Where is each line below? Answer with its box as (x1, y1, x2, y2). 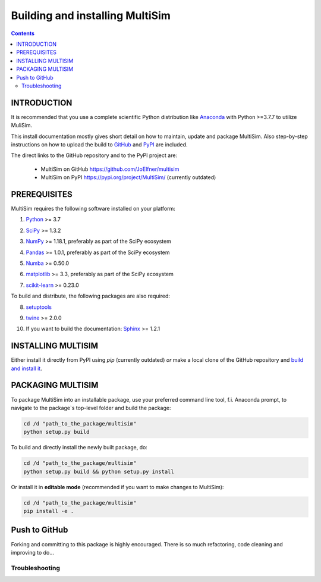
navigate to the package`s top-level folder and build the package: (11, 404, 171, 411)
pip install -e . (23, 508, 74, 515)
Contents (11, 30, 35, 37)
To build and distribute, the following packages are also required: (11, 292, 171, 300)
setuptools (26, 303, 52, 311)
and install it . (11, 365, 42, 372)
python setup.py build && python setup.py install (23, 468, 175, 475)
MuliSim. (11, 122, 33, 129)
